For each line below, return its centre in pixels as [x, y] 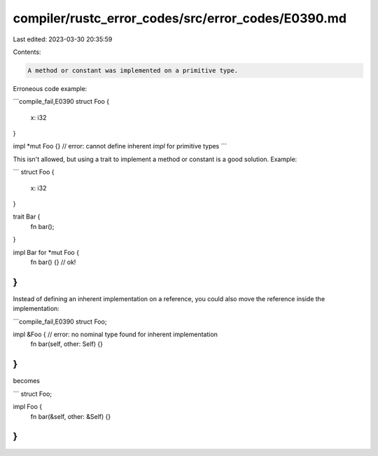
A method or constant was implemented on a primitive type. [133, 70]
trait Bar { [27, 216]
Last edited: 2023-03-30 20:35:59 [63, 39]
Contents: [27, 52]
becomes [26, 381]
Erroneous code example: [50, 88]
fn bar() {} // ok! [53, 262]
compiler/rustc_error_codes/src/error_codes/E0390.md [180, 18]
